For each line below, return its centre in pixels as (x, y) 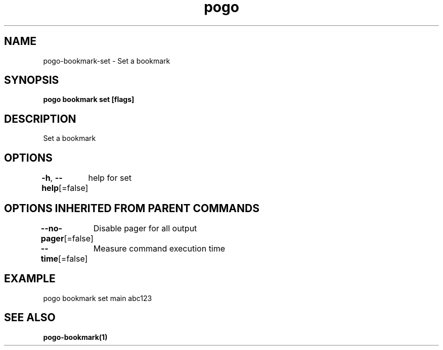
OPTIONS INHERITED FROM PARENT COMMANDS (132, 208)
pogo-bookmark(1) (75, 337)
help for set (110, 178)
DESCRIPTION (40, 119)
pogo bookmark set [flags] (89, 99)
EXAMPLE (30, 279)
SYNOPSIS (32, 80)
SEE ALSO (30, 318)
